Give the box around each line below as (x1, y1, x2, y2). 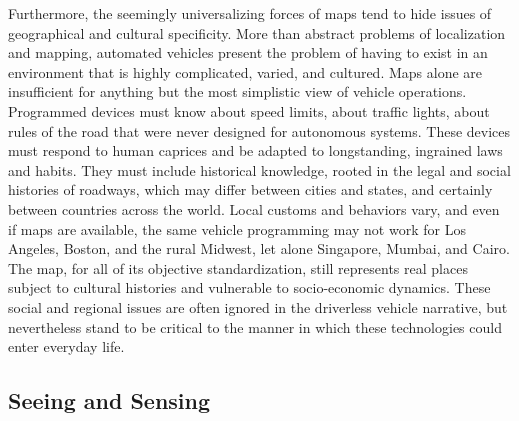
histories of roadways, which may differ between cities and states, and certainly (8, 179, 493, 200)
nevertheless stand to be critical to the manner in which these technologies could (8, 316, 502, 337)
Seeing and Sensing (8, 385, 211, 416)
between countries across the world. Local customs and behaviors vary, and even (8, 198, 500, 219)
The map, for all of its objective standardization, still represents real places (8, 257, 468, 278)
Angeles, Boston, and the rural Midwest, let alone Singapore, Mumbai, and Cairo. (8, 238, 510, 259)
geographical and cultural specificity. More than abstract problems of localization (8, 22, 506, 43)
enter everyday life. (8, 336, 125, 357)
